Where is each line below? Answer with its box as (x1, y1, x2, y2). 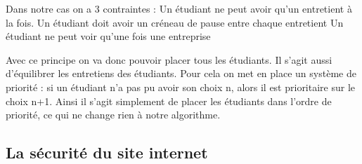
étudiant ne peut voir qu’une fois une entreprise (6, 29, 211, 43)
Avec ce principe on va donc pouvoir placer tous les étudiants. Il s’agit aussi (6, 52, 332, 67)
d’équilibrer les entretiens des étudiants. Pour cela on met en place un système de (6, 66, 356, 81)
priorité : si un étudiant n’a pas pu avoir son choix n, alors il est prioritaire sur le (6, 79, 356, 94)
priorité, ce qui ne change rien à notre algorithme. (6, 107, 221, 122)
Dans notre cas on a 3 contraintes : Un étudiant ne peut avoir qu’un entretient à (6, 1, 352, 15)
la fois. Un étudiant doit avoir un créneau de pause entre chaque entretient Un (6, 15, 344, 29)
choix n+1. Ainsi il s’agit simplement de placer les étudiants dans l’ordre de (6, 93, 332, 108)
